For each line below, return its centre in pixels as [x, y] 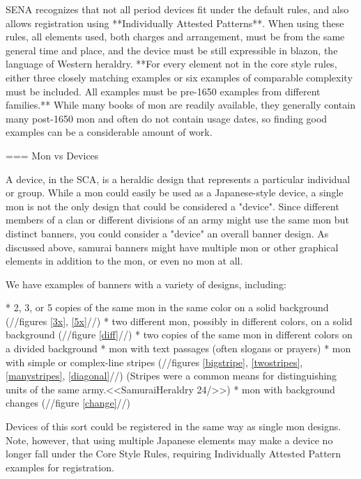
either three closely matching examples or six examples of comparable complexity [179, 77]
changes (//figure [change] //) [68, 403]
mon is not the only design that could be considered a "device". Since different [172, 206]
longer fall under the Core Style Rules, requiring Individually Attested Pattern [174, 454]
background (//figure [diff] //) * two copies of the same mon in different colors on [179, 335]
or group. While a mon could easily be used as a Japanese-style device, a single [175, 193]
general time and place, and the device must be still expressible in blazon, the [172, 50]
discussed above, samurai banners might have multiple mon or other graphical [172, 247]
